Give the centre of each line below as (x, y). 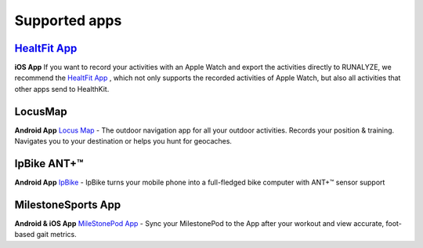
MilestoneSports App (68, 204)
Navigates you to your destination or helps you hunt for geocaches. (123, 141)
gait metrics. (57, 235)
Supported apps (68, 20)
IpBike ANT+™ (49, 164)
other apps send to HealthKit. (62, 89)
